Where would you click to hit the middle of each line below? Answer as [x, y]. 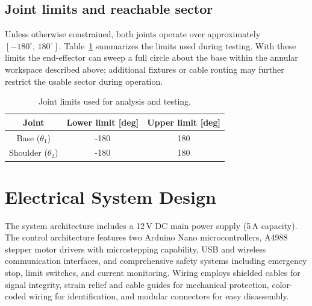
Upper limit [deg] [184, 122]
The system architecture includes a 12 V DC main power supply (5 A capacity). [151, 225]
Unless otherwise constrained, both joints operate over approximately [133, 34]
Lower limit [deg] [103, 122]
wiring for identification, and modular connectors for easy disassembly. [159, 296]
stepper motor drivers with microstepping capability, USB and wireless [136, 249]
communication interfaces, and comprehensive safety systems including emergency [156, 261]
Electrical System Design [111, 196]
